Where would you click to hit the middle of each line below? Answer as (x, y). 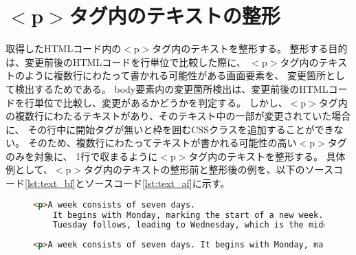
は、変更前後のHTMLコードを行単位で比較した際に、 (126, 62)
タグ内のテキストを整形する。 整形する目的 (250, 48)
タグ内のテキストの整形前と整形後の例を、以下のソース (209, 169)
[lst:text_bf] (50, 183)
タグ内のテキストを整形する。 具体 (267, 156)
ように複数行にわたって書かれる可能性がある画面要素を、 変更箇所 (175, 75)
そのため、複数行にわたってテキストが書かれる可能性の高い (162, 143)
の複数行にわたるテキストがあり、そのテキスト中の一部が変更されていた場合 (178, 116)
